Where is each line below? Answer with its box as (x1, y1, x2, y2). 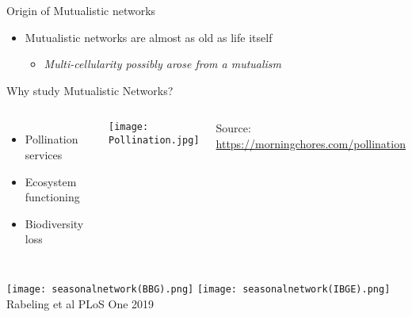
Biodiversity (25, 215, 84, 231)
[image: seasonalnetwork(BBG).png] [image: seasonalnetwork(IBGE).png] (6, 283, 391, 295)
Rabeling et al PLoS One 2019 (6, 295, 154, 311)
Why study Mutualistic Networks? (6, 82, 174, 98)
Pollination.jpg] (109, 135, 200, 147)
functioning (25, 189, 80, 205)
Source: (216, 120, 251, 136)
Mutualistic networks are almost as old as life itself (25, 29, 273, 45)
